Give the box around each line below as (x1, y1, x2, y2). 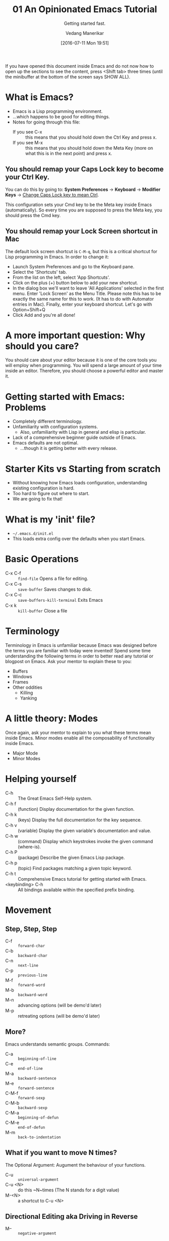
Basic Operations (5, 553, 79, 565)
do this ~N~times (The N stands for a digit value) (18, 1187, 120, 1193)
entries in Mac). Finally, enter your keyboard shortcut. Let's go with (12, 301, 152, 307)
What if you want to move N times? (5, 1148, 117, 1157)
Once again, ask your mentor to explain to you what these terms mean (5, 730, 151, 736)
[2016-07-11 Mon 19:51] (60, 39, 109, 46)
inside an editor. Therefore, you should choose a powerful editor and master (5, 368, 163, 374)
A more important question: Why (5, 329, 145, 341)
